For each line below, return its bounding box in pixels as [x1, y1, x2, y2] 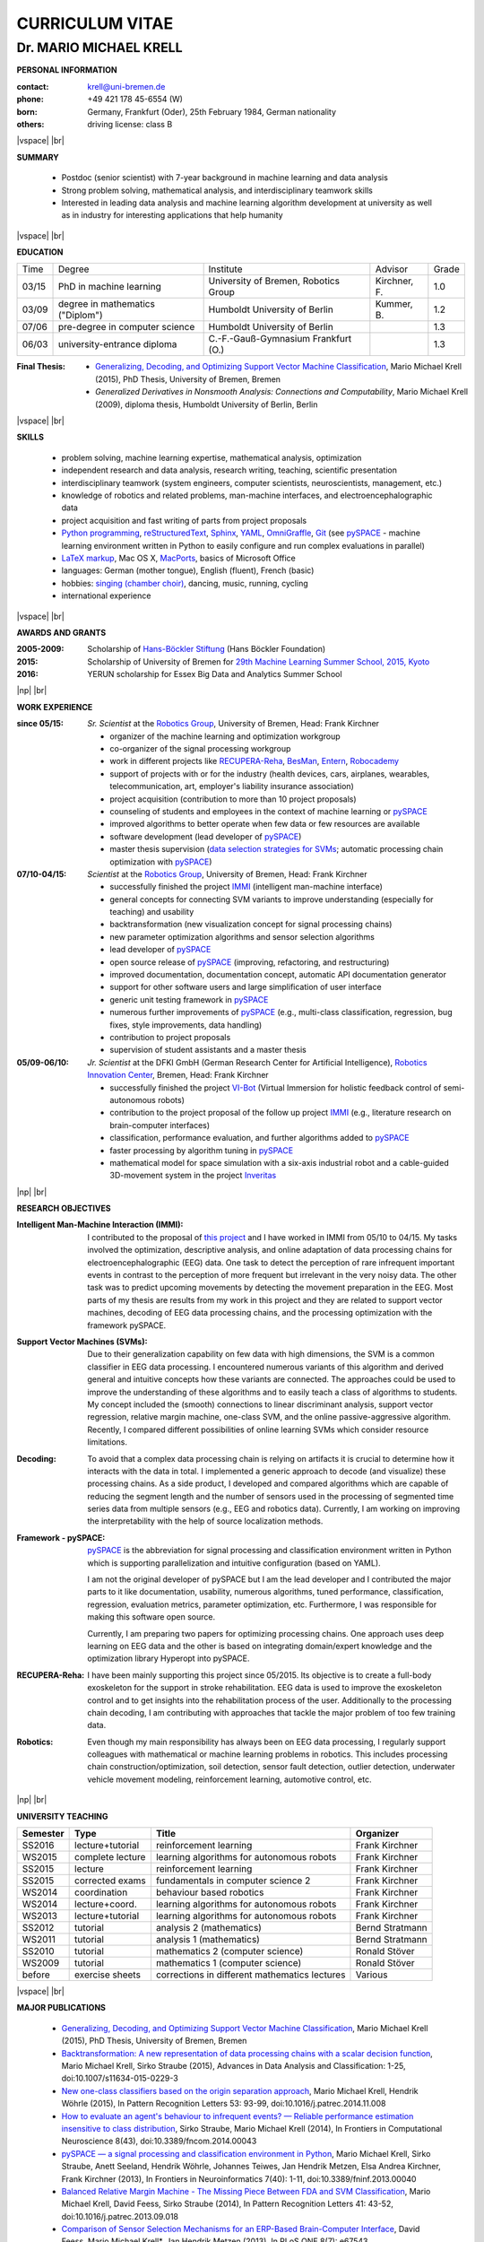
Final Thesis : [16, 361, 66, 372]
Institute [208, 263, 243, 275]
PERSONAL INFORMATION [16, 65, 117, 75]
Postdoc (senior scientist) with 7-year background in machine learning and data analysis [61, 172, 389, 183]
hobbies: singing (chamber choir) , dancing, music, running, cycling [61, 578, 308, 588]
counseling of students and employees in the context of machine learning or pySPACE [109, 805, 428, 816]
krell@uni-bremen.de [87, 81, 166, 91]
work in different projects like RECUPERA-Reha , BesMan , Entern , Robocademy [109, 756, 399, 767]
